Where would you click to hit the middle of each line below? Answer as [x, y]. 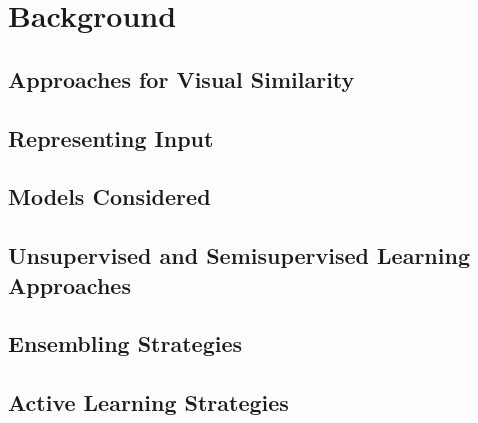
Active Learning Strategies [148, 402]
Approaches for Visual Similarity [181, 78]
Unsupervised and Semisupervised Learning [239, 255]
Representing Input [111, 137]
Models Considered [109, 196]
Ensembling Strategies [125, 343]
